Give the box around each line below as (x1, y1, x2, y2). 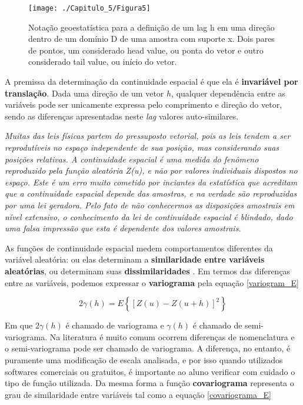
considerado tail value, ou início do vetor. (28, 55, 177, 68)
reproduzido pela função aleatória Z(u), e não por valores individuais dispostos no (5, 164, 298, 177)
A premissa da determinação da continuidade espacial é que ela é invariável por (5, 75, 298, 88)
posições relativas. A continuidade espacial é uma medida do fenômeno (5, 152, 259, 165)
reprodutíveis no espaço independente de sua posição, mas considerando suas (5, 141, 279, 153)
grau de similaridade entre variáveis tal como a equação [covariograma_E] (5, 388, 271, 400)
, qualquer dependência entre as (171, 87, 285, 99)
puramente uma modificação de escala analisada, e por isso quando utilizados (5, 353, 283, 366)
